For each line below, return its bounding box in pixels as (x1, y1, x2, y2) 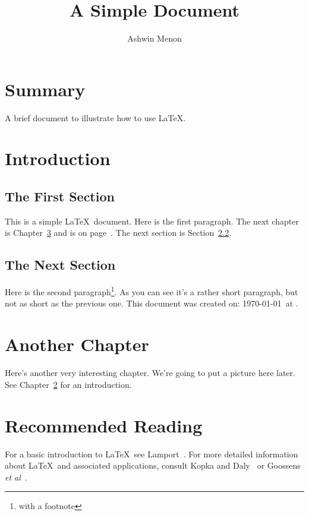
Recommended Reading (5, 413, 203, 437)
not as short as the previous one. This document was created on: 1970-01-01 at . (5, 297, 298, 309)
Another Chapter (5, 332, 149, 356)
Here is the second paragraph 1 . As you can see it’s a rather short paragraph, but (5, 284, 298, 298)
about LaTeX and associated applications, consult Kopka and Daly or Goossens (5, 459, 301, 472)
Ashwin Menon (127, 32, 182, 45)
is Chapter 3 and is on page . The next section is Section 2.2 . (5, 226, 232, 239)
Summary (5, 77, 86, 101)
